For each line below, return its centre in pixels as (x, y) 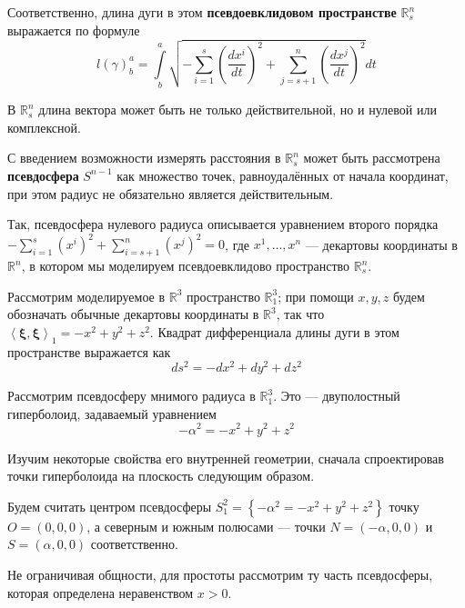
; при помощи (316, 296)
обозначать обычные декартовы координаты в (133, 314)
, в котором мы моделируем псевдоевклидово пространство (186, 266)
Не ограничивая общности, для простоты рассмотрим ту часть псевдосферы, (220, 574)
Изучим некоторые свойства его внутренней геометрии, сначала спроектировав (226, 458)
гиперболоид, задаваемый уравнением (112, 413)
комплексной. (44, 127)
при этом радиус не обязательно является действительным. (171, 193)
